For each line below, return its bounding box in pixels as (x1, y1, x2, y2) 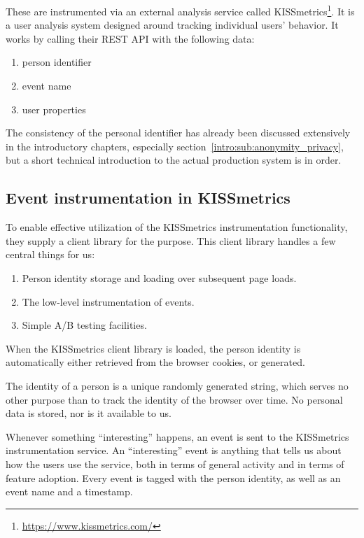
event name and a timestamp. (6, 484, 133, 499)
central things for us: (6, 247, 95, 262)
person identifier (22, 55, 92, 69)
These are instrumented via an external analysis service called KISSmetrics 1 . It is (6, 2, 355, 18)
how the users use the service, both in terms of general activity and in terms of (6, 456, 344, 471)
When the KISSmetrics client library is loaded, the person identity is (6, 341, 301, 355)
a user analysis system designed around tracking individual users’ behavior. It (6, 17, 339, 32)
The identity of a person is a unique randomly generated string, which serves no (6, 378, 349, 392)
